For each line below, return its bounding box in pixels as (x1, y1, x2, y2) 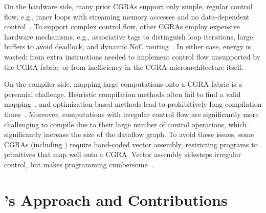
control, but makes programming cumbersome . (4, 159, 153, 169)
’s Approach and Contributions (4, 189, 228, 210)
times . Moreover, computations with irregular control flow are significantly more (4, 108, 259, 119)
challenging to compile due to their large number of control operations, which (4, 119, 247, 129)
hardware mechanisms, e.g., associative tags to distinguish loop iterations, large (4, 31, 253, 42)
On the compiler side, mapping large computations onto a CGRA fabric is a (4, 79, 242, 89)
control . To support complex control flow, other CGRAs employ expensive (4, 21, 240, 32)
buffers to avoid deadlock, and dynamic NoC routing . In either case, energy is (4, 41, 251, 52)
